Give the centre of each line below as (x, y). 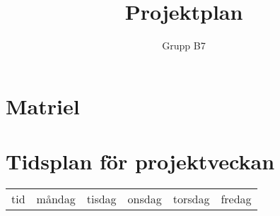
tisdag (101, 199)
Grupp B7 (184, 46)
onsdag (145, 199)
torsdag (191, 199)
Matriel (43, 106)
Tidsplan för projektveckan (140, 161)
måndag (56, 199)
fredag (236, 199)
